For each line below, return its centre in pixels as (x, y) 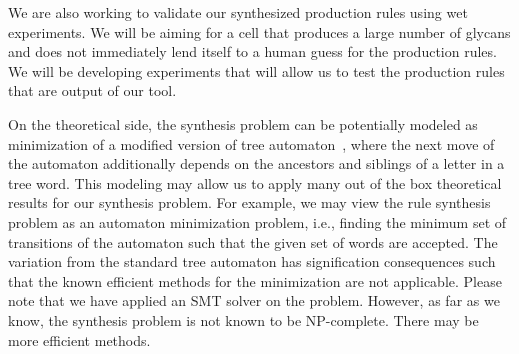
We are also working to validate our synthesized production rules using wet (238, 12)
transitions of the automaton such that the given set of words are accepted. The (253, 241)
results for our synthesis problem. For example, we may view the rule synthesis (249, 202)
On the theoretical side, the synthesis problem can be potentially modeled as (243, 123)
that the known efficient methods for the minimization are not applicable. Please (255, 280)
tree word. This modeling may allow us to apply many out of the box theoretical (255, 182)
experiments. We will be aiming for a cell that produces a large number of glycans (259, 31)
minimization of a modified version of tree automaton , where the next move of (251, 143)
